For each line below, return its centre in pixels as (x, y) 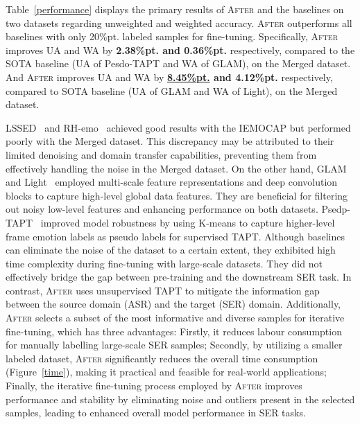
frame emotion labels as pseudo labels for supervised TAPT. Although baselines (175, 236)
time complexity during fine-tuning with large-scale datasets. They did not (164, 263)
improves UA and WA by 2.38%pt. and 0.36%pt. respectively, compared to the (180, 50)
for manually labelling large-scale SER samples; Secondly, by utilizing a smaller (174, 345)
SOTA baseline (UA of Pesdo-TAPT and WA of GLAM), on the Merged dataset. (178, 63)
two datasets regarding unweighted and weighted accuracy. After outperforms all (179, 23)
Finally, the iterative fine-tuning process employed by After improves (154, 386)
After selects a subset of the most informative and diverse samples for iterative (175, 318)
